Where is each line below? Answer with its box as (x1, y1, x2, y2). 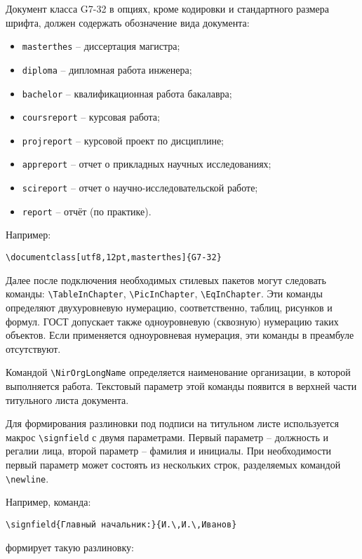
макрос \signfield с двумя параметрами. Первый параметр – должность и (6, 429, 328, 444)
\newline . (6, 471, 49, 485)
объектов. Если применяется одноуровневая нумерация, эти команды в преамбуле (6, 328, 354, 342)
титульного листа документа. (6, 392, 129, 407)
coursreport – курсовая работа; (22, 109, 160, 124)
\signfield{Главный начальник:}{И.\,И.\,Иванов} (6, 519, 237, 530)
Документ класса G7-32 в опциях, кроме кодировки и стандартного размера (6, 1, 330, 15)
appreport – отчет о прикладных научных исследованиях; (22, 156, 271, 171)
